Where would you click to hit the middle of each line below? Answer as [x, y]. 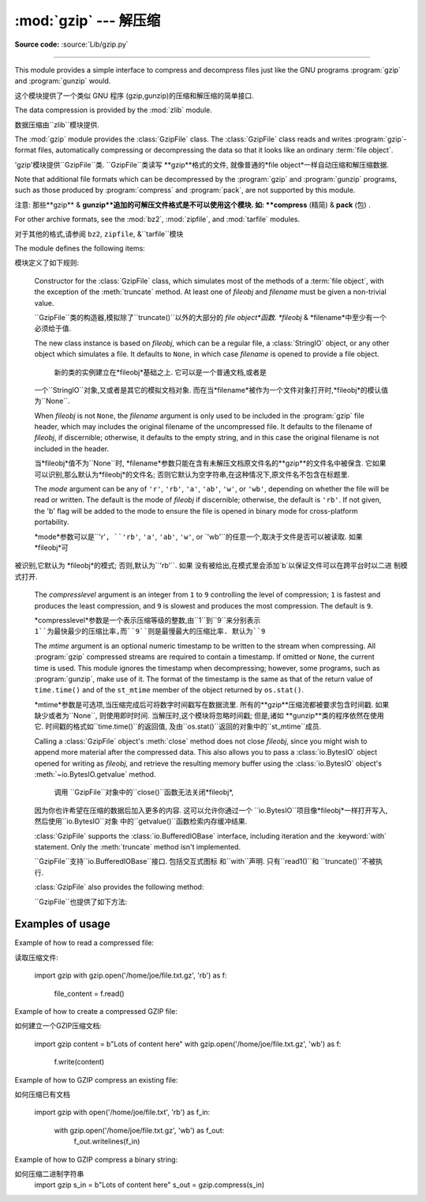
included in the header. [72, 448]
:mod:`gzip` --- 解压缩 [88, 21]
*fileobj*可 [51, 548]
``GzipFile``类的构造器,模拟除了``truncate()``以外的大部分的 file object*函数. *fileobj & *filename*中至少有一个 [210, 317]
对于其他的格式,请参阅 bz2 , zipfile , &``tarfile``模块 [99, 234]
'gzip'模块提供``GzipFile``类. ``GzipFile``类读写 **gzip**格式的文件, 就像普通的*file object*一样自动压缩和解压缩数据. [202, 164]
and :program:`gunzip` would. [63, 81]
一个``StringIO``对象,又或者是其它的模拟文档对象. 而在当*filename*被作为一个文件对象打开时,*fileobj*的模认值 [211, 390]
